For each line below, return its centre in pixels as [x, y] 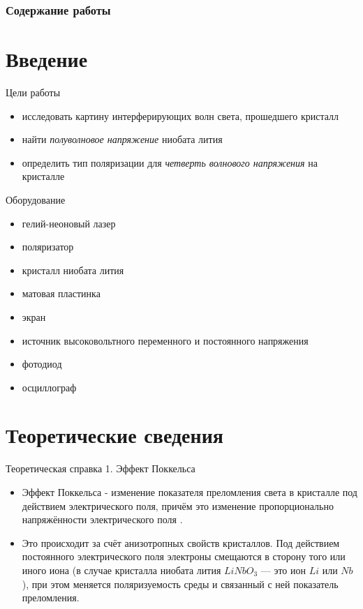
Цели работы [33, 92]
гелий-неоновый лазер [69, 223]
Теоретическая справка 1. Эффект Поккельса [101, 468]
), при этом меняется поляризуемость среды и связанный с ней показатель [180, 584]
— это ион [283, 570]
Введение [47, 59]
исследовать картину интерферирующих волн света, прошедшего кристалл [180, 115]
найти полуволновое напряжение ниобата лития [122, 139]
